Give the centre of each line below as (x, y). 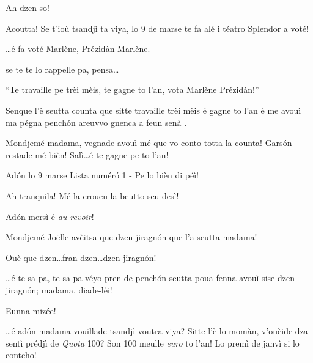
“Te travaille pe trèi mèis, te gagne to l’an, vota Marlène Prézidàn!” (132, 90)
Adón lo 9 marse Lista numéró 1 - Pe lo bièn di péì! (102, 175)
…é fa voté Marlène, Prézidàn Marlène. (78, 49)
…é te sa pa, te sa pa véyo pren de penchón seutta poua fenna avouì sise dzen (150, 278)
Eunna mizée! (31, 310)
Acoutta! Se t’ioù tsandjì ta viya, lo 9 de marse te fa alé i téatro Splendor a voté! (157, 28)
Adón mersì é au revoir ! (50, 216)
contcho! (21, 355)
